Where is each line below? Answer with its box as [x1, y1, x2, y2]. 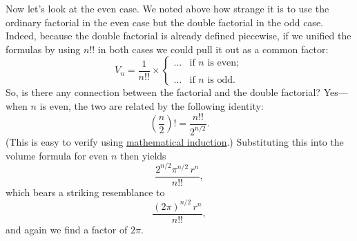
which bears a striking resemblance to [6, 184, 165, 199]
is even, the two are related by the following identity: [39, 98, 264, 113]
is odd [207, 75, 233, 86]
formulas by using [6, 41, 81, 56]
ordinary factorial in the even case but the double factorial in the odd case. [6, 15, 323, 29]
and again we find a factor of [6, 222, 128, 236]
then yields [119, 148, 166, 162]
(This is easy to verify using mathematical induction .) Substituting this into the [6, 134, 344, 148]
